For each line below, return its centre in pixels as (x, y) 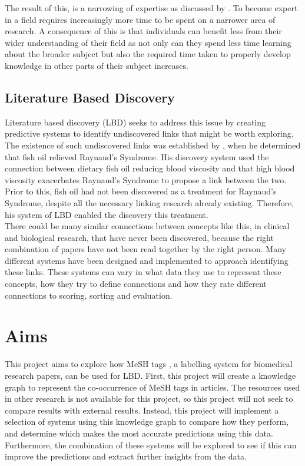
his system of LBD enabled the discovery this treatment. (107, 214)
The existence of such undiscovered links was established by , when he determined (153, 145)
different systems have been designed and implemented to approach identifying (147, 260)
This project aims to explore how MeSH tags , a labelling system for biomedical (149, 364)
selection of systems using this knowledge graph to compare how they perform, (147, 422)
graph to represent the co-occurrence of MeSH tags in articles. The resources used (152, 387)
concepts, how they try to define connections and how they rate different (136, 284)
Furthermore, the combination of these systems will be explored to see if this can (151, 444)
